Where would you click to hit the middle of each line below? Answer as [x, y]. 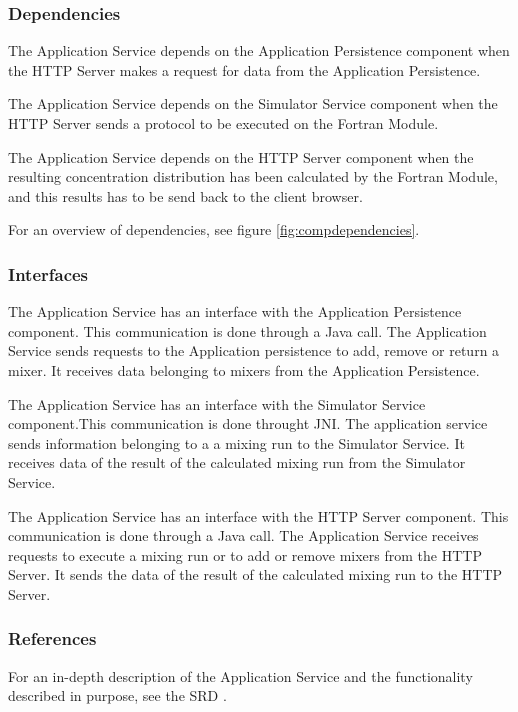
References [52, 638]
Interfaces [48, 273]
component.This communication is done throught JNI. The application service [248, 423]
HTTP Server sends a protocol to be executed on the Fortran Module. [223, 123]
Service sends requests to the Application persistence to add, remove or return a [254, 350]
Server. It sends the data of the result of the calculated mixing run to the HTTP [255, 574]
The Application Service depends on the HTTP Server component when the [241, 156]
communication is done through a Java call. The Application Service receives [243, 535]
